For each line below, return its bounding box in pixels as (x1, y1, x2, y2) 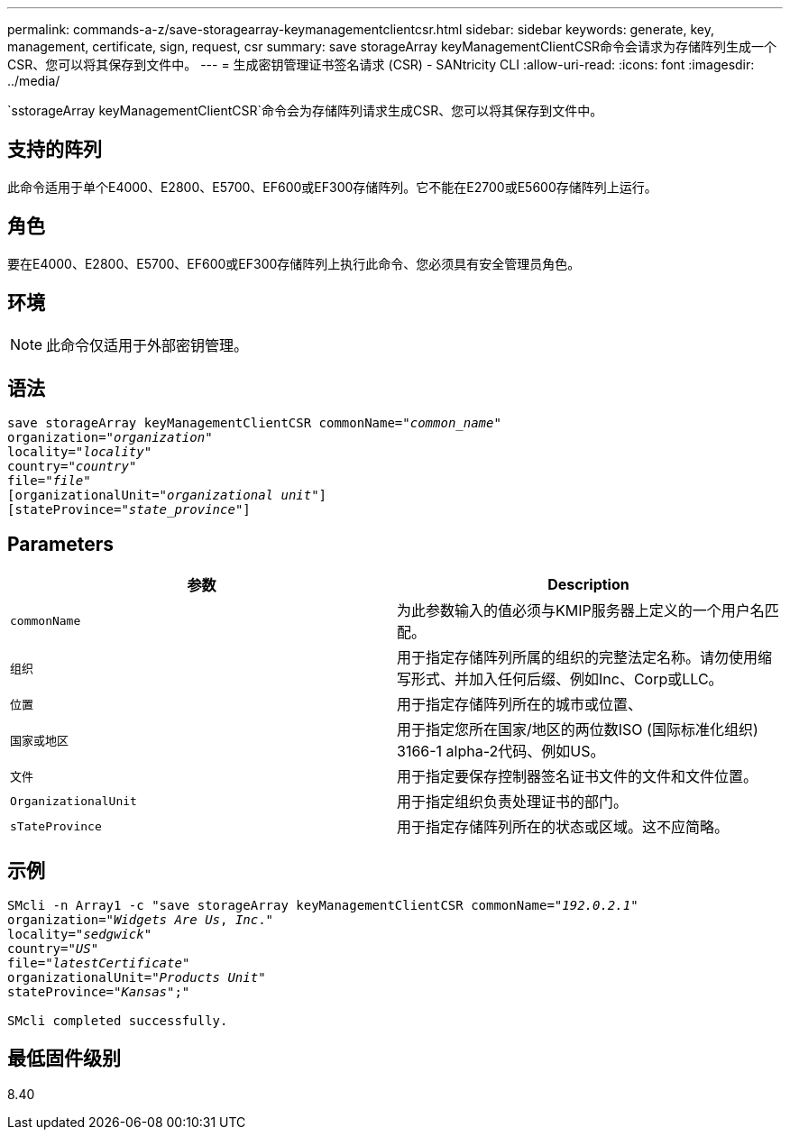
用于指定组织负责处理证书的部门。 (397, 793, 629, 811)
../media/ (7, 73, 60, 88)
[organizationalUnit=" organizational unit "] (7, 488, 327, 503)
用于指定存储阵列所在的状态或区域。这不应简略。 (397, 818, 730, 837)
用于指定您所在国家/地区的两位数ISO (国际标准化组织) (397, 720, 758, 739)
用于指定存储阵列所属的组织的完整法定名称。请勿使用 (397, 648, 758, 667)
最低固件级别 (7, 1047, 121, 1070)
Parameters (7, 532, 114, 555)
